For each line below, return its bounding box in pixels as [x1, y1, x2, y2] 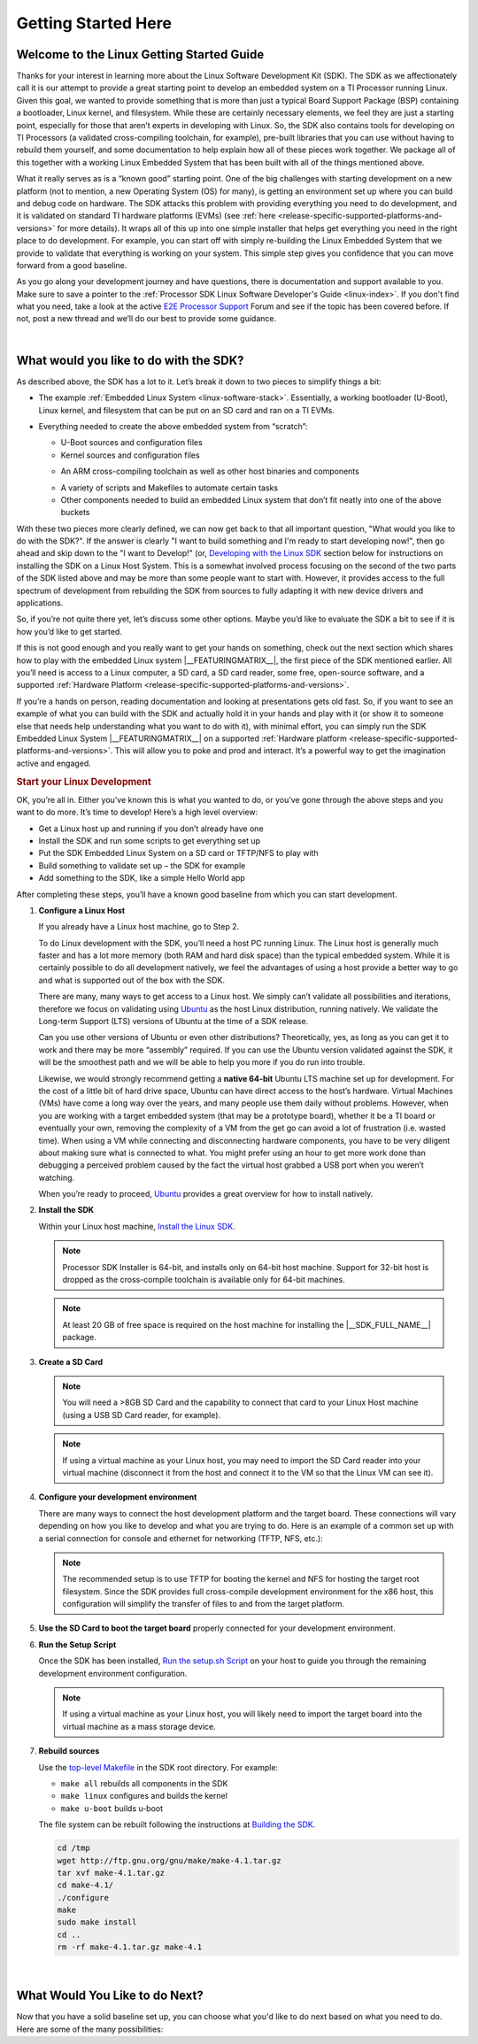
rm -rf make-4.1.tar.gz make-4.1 [57, 1942, 203, 1952]
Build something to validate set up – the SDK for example [38, 860, 246, 871]
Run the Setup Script [38, 1639, 117, 1650]
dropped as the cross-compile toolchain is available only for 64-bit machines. [62, 1275, 345, 1285]
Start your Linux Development [16, 775, 152, 788]
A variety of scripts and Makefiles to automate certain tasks [60, 482, 279, 493]
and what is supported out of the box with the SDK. [38, 975, 226, 985]
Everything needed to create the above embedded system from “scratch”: [38, 420, 308, 431]
